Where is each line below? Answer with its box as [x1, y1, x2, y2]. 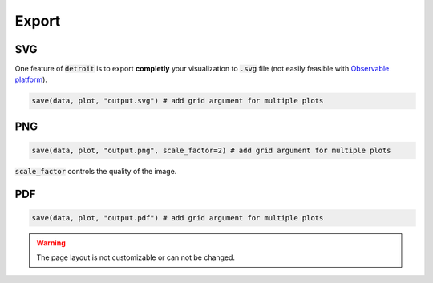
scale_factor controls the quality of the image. [14, 167, 177, 176]
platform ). [14, 75, 48, 84]
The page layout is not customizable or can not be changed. [36, 253, 236, 262]
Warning [36, 238, 66, 248]
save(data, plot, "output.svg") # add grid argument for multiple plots [31, 96, 324, 106]
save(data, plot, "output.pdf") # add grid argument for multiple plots [31, 213, 324, 223]
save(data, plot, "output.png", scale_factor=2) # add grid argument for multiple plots [31, 146, 392, 156]
